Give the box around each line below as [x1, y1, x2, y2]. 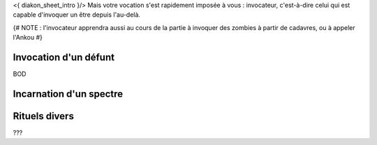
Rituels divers [13, 110, 75, 122]
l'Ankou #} [13, 33, 43, 42]
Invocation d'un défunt [13, 51, 115, 63]
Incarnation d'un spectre [13, 88, 124, 100]
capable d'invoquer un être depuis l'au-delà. [13, 10, 141, 19]
